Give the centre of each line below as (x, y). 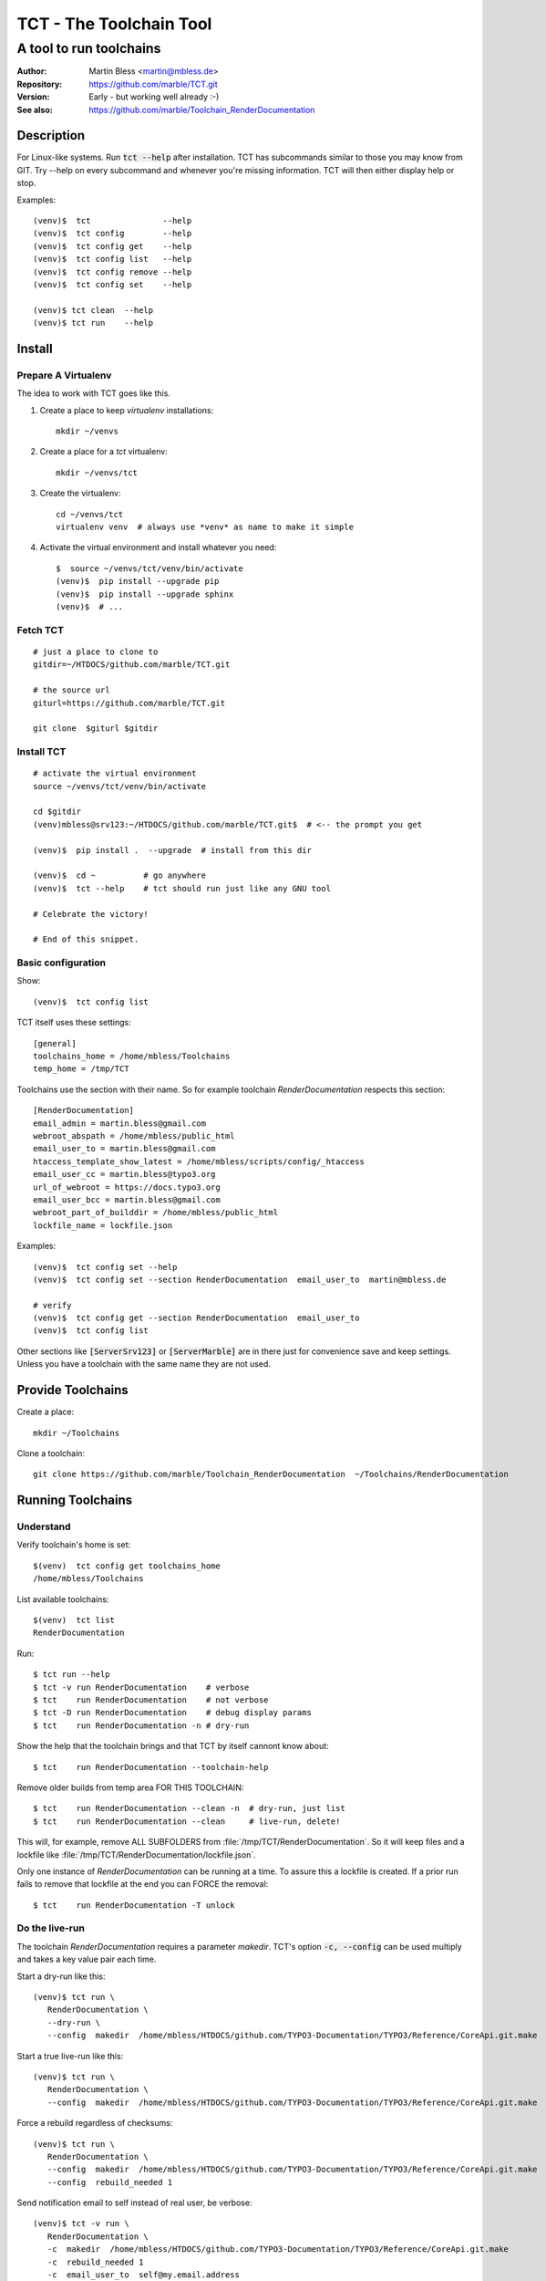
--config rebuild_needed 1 (110, 2182)
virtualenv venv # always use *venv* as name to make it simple (205, 527)
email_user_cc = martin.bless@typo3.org (124, 1174)
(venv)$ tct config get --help (113, 246)
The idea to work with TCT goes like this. (93, 393)
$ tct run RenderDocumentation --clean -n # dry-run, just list (189, 1808)
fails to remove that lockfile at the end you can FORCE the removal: (143, 1884)
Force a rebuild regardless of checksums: (95, 2123)
